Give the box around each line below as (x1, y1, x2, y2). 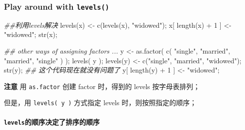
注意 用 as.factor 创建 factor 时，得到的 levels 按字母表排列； (4, 81, 200, 91)
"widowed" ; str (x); (4, 29, 57, 39)
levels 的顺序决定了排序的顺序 (4, 116, 100, 127)
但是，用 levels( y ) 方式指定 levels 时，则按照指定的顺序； (4, 97, 197, 108)
